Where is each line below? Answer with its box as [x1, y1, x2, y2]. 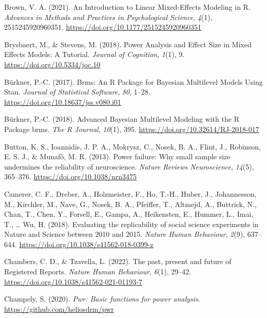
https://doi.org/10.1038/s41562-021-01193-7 [4, 276, 142, 287]
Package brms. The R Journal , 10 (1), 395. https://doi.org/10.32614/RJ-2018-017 [4, 123, 259, 134]
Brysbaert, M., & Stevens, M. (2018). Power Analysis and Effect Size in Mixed [4, 39, 252, 49]
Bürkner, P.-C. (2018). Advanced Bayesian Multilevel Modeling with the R [4, 114, 239, 124]
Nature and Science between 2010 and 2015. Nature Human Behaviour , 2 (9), [4, 229, 245, 239]
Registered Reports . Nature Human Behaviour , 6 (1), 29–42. [4, 266, 192, 277]
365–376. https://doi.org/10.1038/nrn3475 [4, 171, 137, 182]
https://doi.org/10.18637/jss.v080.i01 [4, 96, 121, 107]
